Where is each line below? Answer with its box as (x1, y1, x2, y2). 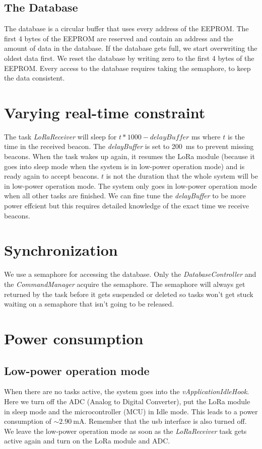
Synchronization (4, 240, 118, 260)
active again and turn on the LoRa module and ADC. (4, 435, 170, 446)
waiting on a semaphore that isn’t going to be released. (4, 298, 174, 309)
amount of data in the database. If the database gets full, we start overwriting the (4, 43, 257, 53)
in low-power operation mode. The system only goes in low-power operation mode (4, 180, 257, 191)
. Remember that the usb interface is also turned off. (84, 416, 247, 426)
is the (227, 131, 245, 141)
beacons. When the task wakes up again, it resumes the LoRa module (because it (4, 151, 255, 162)
